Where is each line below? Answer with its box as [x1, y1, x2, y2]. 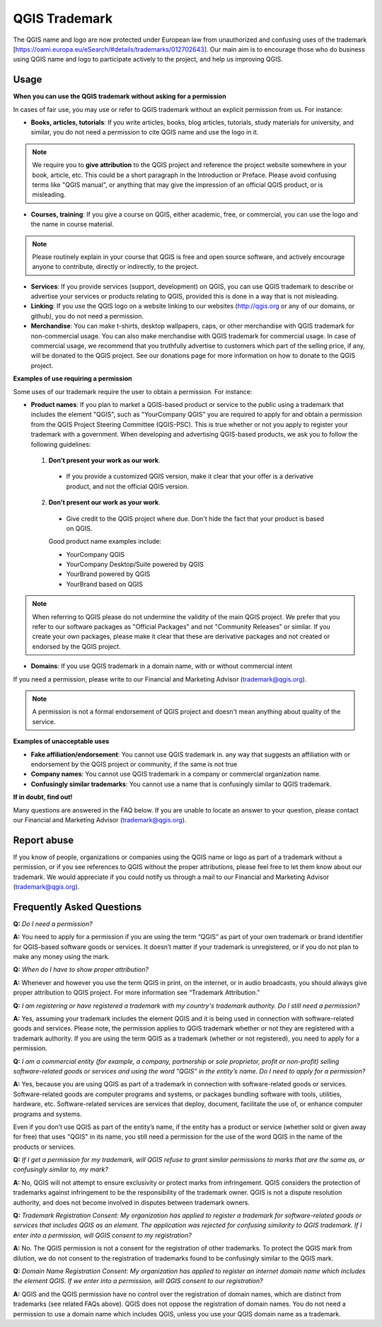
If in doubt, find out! [13, 793, 73, 801]
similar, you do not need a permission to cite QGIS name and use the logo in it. [30, 128, 259, 137]
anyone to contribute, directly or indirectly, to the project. [32, 263, 199, 271]
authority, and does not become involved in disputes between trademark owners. [13, 1198, 250, 1207]
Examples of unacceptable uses [13, 737, 110, 746]
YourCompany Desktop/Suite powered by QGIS [66, 560, 204, 569]
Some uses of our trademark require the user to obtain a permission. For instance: [13, 387, 253, 396]
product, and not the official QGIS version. [66, 482, 189, 490]
